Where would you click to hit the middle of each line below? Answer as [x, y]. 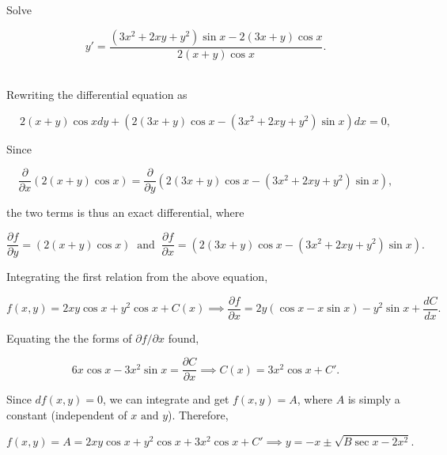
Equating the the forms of [69, 337]
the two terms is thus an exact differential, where [125, 212]
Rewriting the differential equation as [97, 95]
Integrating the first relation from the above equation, [137, 277]
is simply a [374, 399]
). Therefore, [198, 415]
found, [184, 337]
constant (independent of [67, 415]
